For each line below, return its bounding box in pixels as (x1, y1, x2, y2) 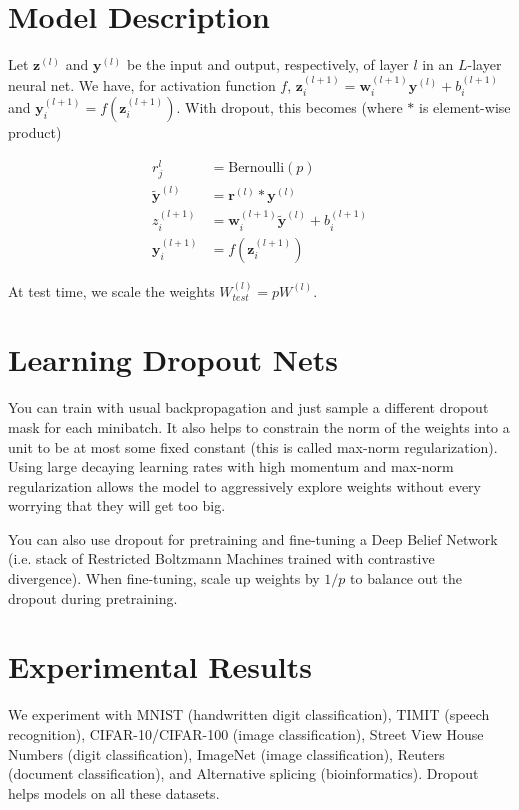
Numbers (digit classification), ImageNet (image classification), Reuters (8, 743, 445, 764)
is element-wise (419, 96, 511, 117)
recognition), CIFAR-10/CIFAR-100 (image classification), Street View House (8, 723, 484, 744)
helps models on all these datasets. (8, 782, 220, 803)
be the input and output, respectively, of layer (126, 54, 409, 75)
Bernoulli (228, 160, 285, 175)
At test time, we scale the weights (8, 280, 215, 301)
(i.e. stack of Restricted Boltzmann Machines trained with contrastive (8, 548, 435, 569)
